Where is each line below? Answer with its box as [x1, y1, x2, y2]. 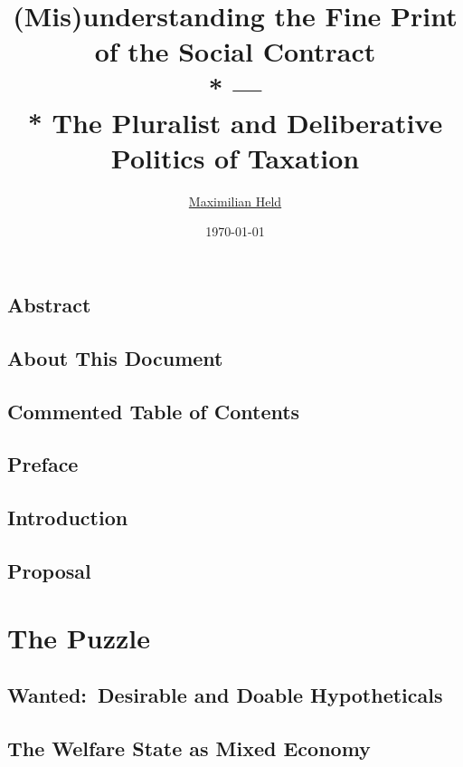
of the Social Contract [94, 33, 376, 70]
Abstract [7, 291, 91, 319]
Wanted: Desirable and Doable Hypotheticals [7, 681, 443, 709]
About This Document [7, 343, 223, 371]
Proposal [7, 556, 91, 584]
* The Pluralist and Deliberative [27, 103, 443, 140]
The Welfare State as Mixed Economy [7, 733, 371, 762]
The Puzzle [7, 618, 150, 656]
